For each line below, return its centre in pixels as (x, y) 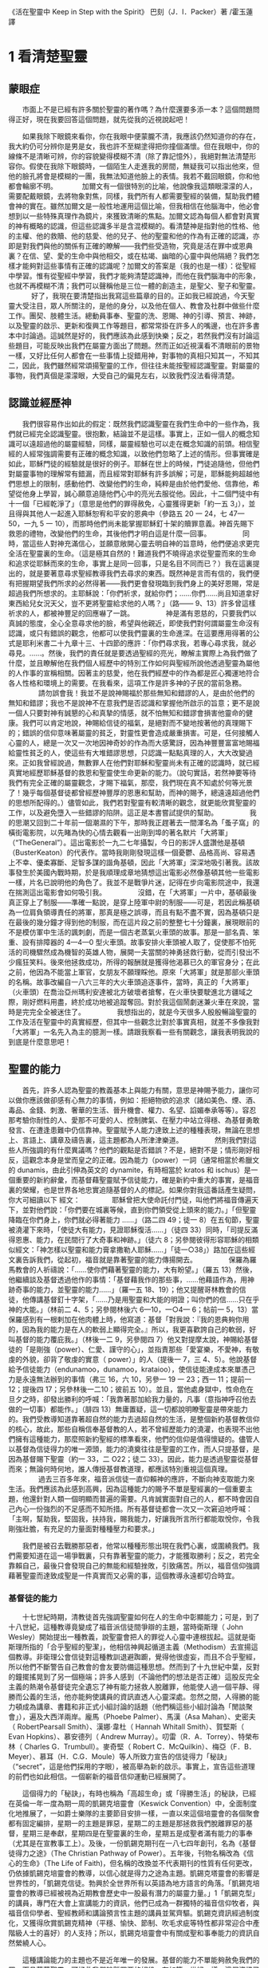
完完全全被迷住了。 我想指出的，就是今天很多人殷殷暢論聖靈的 (139, 1012)
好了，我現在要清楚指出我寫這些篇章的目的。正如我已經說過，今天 (139, 296)
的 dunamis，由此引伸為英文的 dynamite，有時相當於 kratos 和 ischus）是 (130, 1170)
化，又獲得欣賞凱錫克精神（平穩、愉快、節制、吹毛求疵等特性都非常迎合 (127, 1923)
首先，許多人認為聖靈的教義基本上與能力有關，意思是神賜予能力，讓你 (137, 1090)
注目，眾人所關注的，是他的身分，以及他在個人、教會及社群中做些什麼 (144, 306)
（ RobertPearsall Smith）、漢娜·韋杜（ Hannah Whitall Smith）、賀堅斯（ (126, 1726)
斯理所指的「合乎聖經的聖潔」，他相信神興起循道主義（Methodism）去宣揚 (130, 1647)
